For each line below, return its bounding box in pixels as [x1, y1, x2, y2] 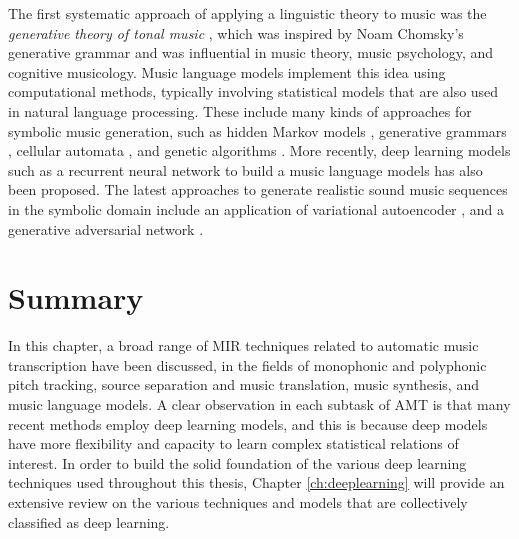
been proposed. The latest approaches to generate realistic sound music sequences [8, 179, 508, 200]
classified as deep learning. [8, 511, 170, 532]
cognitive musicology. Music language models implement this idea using [8, 61, 446, 82]
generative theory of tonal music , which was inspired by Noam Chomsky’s [8, 22, 464, 43]
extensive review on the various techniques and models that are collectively [8, 492, 468, 512]
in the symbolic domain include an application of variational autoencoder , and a [8, 198, 505, 219]
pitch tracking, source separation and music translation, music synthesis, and [8, 374, 479, 395]
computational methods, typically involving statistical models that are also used [8, 81, 499, 102]
